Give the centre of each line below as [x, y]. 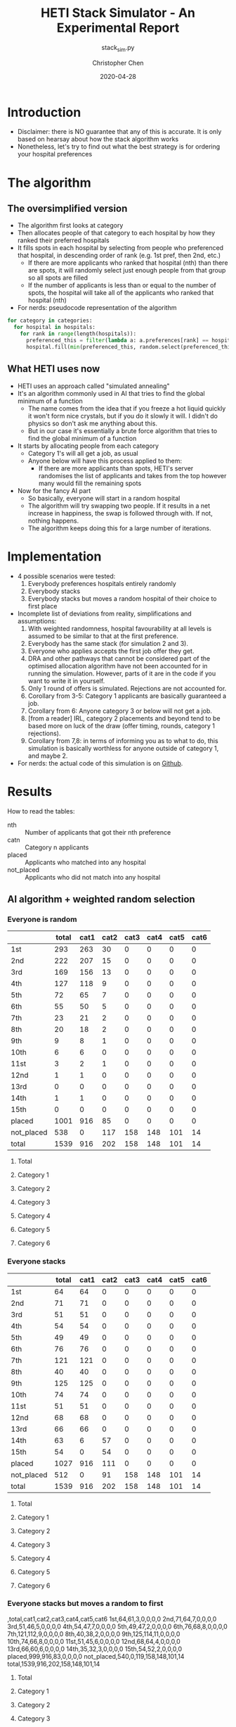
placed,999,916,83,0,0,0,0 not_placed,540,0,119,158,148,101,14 [96, 1656]
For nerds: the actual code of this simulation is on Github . [100, 763]
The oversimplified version [67, 209]
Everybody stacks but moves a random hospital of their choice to [122, 598]
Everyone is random [42, 919]
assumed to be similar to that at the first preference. [103, 636]
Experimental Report [118, 28]
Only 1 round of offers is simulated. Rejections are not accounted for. [127, 688]
